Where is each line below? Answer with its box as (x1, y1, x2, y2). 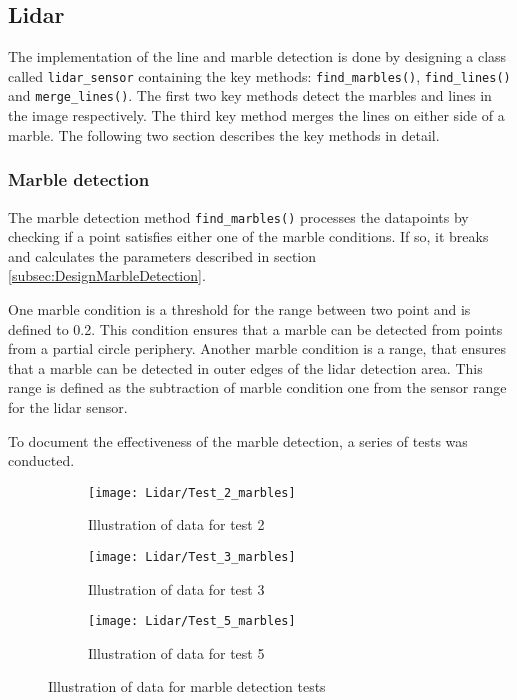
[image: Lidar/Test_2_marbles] (88, 485, 296, 500)
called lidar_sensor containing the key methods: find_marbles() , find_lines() (8, 65, 511, 86)
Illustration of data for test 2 (88, 514, 265, 535)
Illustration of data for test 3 (88, 578, 265, 599)
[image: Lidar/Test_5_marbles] (88, 614, 296, 629)
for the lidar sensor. (8, 396, 128, 417)
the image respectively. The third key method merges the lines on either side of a (8, 105, 505, 126)
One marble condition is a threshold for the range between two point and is (8, 298, 471, 319)
